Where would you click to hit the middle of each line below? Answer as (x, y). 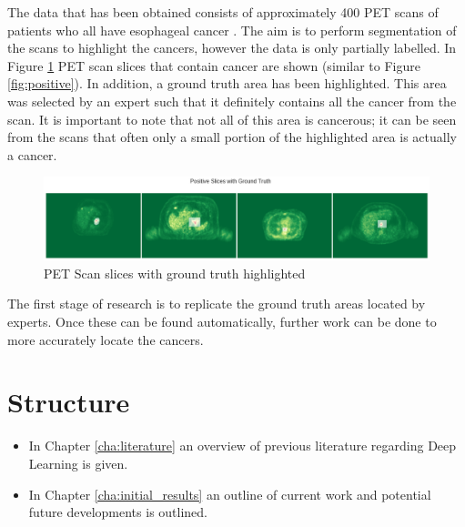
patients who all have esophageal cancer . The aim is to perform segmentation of (232, 30)
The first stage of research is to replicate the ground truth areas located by (217, 304)
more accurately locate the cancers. (106, 339)
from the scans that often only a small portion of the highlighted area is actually (232, 137)
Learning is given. (78, 463)
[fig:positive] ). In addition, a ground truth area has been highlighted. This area (227, 83)
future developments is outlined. (118, 512)
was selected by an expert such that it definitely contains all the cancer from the (232, 101)
